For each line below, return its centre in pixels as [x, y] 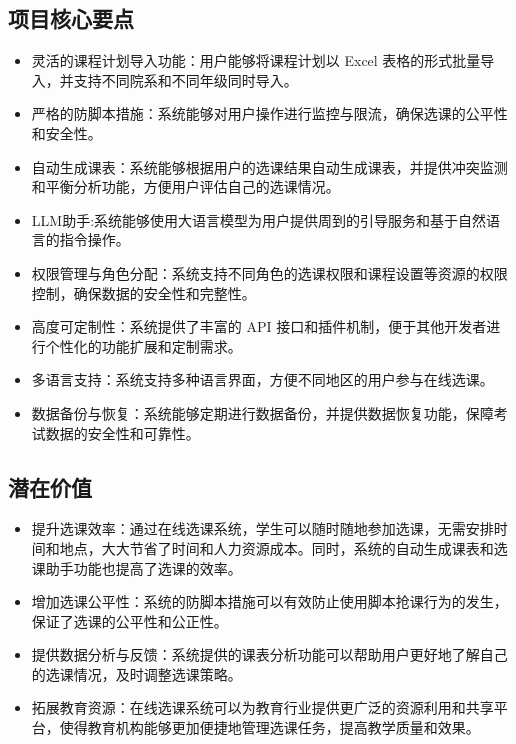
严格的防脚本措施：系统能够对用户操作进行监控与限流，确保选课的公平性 [269, 113]
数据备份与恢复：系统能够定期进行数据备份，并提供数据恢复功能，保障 [262, 412]
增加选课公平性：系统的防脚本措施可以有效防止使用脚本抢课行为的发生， [269, 601]
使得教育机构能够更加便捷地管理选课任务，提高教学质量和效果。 [269, 727]
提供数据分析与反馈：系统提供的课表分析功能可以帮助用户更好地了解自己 [269, 654]
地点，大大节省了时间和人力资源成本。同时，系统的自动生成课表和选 [283, 547]
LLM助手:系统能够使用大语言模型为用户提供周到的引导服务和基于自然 [259, 219]
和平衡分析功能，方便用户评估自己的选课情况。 [185, 186]
